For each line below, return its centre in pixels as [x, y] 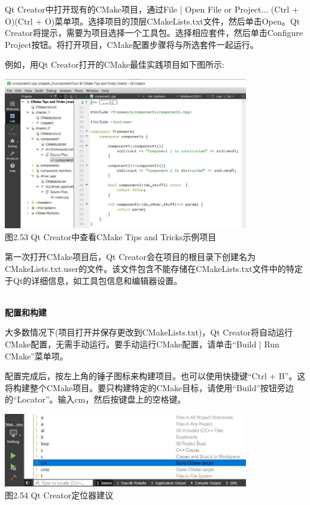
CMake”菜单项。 [37, 356]
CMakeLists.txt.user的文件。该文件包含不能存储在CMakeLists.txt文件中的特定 [154, 268]
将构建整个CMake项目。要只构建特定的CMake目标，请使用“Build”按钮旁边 [149, 387]
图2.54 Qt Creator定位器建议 [59, 495]
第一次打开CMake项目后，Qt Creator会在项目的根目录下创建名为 [130, 257]
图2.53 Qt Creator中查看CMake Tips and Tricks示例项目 [111, 236]
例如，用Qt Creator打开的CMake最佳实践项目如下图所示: [115, 64]
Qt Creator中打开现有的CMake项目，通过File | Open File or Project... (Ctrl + [152, 9]
